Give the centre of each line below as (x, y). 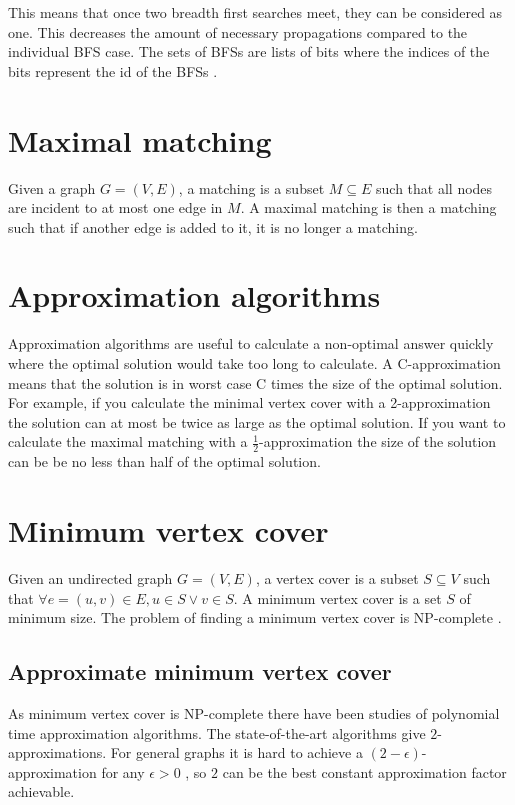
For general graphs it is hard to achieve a (236, 752)
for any (123, 771)
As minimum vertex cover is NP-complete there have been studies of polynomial (254, 712)
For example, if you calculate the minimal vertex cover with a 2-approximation (249, 402)
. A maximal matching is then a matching (368, 207)
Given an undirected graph (90, 577)
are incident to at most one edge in (115, 207)
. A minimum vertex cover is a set (337, 597)
